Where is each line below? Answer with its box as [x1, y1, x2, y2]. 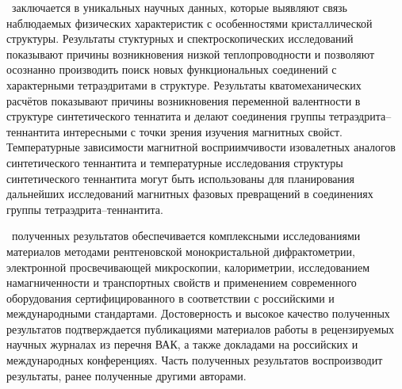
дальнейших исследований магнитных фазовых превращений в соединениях [6, 185, 373, 202]
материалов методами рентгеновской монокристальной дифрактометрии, [6, 242, 355, 259]
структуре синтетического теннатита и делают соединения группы [6, 108, 326, 124]
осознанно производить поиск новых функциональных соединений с [6, 61, 337, 78]
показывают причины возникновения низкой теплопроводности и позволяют [6, 45, 375, 62]
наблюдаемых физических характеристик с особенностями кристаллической [6, 14, 373, 31]
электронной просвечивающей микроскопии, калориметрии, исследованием [6, 258, 370, 275]
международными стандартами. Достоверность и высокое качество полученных [6, 305, 390, 322]
